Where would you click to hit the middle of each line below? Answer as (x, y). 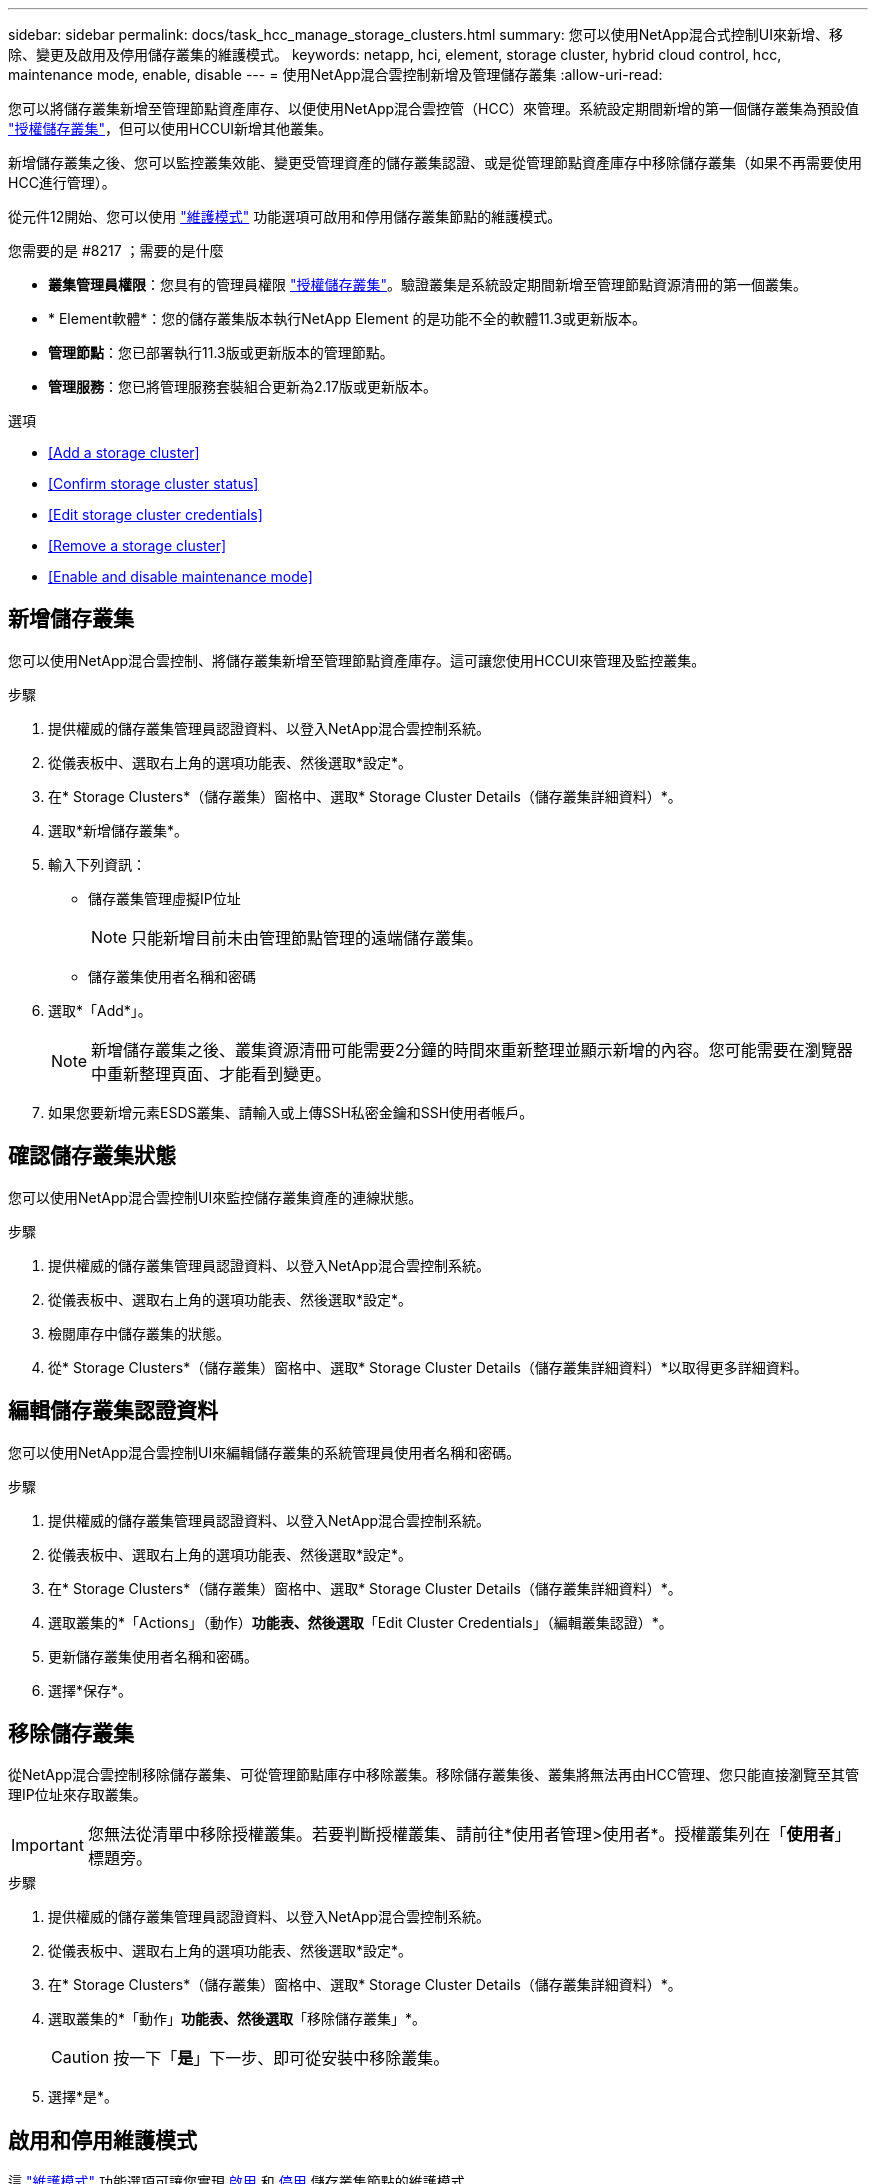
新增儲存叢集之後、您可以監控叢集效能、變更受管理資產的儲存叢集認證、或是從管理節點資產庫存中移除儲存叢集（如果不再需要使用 (435, 162)
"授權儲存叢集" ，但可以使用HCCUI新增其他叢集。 (170, 128)
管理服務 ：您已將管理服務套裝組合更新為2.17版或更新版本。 (242, 386)
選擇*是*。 (83, 2097)
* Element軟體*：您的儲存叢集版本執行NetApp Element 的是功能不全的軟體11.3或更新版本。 (347, 318)
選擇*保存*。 (90, 1690)
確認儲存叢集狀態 (92, 1156)
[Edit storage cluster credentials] (155, 514)
